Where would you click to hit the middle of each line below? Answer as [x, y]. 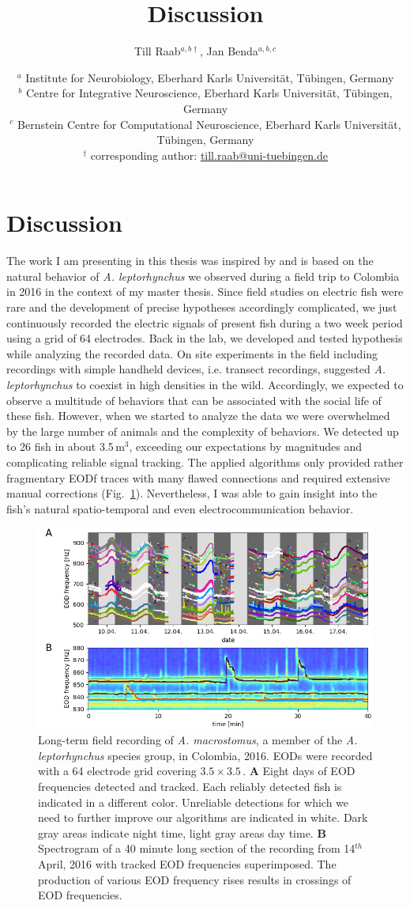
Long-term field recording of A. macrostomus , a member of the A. [198, 740]
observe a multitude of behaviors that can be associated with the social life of [194, 400]
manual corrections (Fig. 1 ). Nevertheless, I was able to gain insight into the [192, 493]
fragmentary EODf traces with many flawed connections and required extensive [198, 477]
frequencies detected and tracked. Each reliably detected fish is [190, 786]
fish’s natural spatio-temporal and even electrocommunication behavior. [180, 508]
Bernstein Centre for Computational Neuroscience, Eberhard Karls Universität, [209, 124]
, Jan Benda [229, 51]
